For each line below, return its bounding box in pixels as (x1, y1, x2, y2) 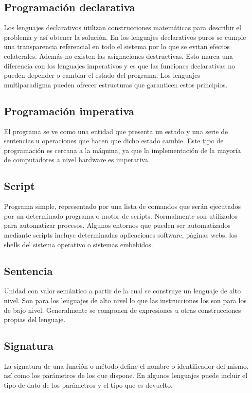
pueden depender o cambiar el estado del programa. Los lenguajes (4, 70, 200, 80)
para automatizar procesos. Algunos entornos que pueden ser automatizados (4, 220, 231, 230)
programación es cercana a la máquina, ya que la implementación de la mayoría (4, 145, 241, 155)
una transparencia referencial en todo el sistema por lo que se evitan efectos (4, 41, 230, 51)
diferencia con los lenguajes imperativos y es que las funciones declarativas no (4, 60, 235, 70)
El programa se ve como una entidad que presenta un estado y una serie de (4, 126, 228, 136)
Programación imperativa (4, 103, 135, 118)
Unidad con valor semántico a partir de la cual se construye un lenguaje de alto (4, 286, 241, 296)
